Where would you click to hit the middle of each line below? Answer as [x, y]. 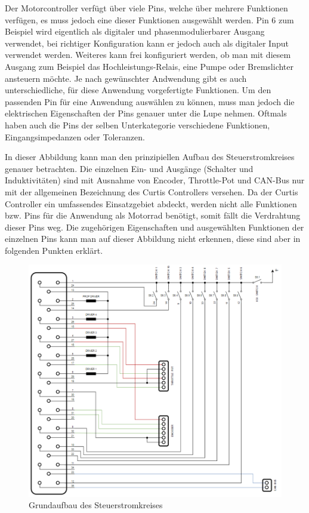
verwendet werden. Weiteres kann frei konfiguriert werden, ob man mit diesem [148, 55]
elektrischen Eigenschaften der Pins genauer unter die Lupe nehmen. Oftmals [146, 113]
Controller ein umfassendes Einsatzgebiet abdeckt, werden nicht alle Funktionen [151, 203]
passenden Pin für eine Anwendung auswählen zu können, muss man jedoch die [150, 101]
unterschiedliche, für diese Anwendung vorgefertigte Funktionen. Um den [138, 90]
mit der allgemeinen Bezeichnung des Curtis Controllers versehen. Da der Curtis [152, 191]
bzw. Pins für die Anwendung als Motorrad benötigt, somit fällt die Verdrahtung [153, 215]
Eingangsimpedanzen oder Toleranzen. [75, 136]
